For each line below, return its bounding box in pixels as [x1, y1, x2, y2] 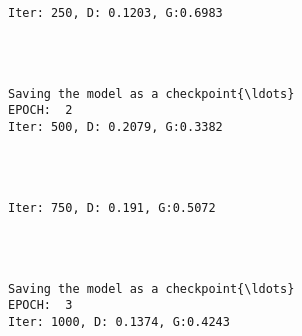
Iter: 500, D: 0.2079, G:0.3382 [8, 119, 223, 134]
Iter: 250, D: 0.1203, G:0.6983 [8, 5, 223, 20]
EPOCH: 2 [8, 103, 73, 118]
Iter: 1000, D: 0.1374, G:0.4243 [8, 315, 230, 329]
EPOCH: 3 [8, 298, 73, 313]
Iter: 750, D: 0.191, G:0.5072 [8, 200, 216, 215]
